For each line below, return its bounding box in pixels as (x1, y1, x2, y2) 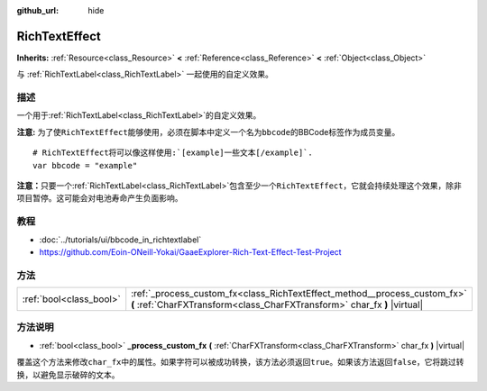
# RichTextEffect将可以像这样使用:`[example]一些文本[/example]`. (32, 148, 313, 158)
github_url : (16, 5, 59, 15)
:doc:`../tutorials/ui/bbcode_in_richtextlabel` (39, 234, 202, 245)
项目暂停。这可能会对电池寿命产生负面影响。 (16, 193, 183, 204)
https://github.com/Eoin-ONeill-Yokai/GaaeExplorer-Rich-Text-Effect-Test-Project (39, 246, 342, 257)
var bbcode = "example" (32, 160, 138, 170)
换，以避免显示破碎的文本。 (16, 369, 120, 380)
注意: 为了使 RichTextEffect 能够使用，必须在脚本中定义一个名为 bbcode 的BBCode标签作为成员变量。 (16, 126, 400, 137)
